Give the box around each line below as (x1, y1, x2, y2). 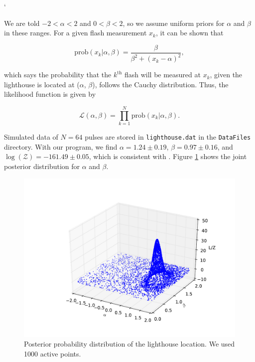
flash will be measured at (124, 69, 201, 80)
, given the (210, 69, 243, 80)
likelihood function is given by (4, 89, 96, 99)
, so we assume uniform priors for (123, 17, 225, 28)
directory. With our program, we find (4, 141, 118, 152)
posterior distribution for (4, 161, 80, 171)
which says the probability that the (4, 69, 112, 80)
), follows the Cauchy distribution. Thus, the (92, 79, 229, 89)
